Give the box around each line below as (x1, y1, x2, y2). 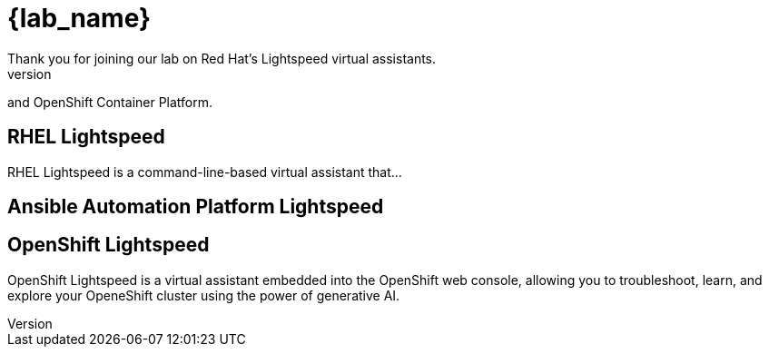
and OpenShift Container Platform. (7, 93, 213, 110)
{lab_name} (7, 3, 152, 34)
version (7, 65, 52, 82)
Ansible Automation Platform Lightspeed (7, 195, 384, 219)
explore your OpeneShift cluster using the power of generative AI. (7, 287, 400, 303)
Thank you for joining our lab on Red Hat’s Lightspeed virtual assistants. (7, 50, 437, 66)
